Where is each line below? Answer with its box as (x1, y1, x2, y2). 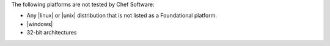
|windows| (26, 20, 53, 27)
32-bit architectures (26, 29, 77, 36)
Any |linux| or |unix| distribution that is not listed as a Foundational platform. (26, 12, 217, 19)
